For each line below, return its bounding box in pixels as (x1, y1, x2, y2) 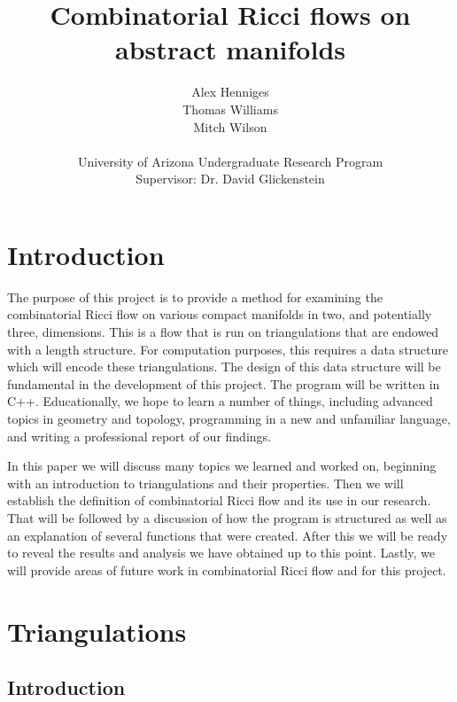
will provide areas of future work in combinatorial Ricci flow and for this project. (7, 560, 446, 579)
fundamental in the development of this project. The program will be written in (7, 374, 440, 393)
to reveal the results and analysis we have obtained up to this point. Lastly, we (7, 543, 435, 562)
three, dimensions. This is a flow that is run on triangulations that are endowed (7, 323, 439, 340)
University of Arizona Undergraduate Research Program (77, 152, 383, 170)
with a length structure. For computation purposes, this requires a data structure (7, 339, 449, 358)
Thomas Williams (182, 99, 278, 118)
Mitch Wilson (193, 117, 267, 136)
